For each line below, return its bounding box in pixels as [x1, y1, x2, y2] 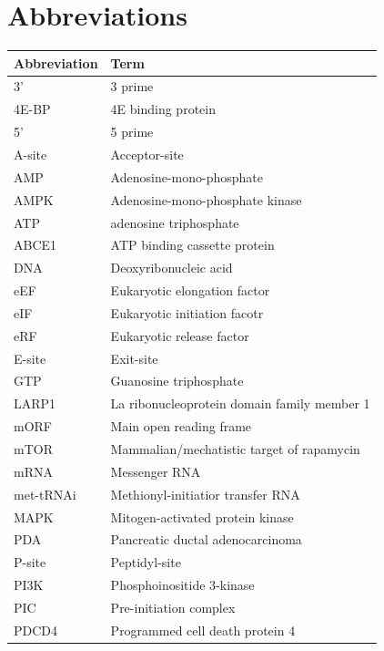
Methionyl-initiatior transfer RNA [110, 484, 300, 503]
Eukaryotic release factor [110, 325, 249, 345]
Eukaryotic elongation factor [110, 281, 270, 300]
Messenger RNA [110, 461, 201, 480]
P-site [14, 553, 46, 572]
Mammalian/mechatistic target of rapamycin [110, 439, 360, 458]
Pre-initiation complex [110, 597, 236, 616]
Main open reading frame [110, 417, 252, 436]
